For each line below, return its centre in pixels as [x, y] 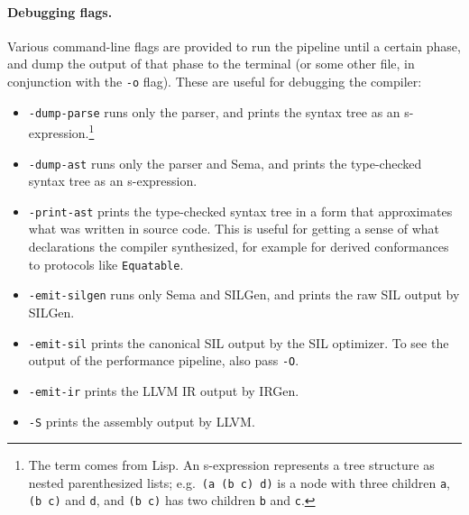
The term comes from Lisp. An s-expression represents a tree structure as [231, 465]
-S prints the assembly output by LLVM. [142, 421]
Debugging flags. [60, 11]
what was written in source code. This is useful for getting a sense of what [234, 229]
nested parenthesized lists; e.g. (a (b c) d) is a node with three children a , [239, 482]
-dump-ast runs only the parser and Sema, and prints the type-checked [225, 163]
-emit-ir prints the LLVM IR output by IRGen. [164, 390]
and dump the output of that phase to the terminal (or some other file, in [211, 64]
